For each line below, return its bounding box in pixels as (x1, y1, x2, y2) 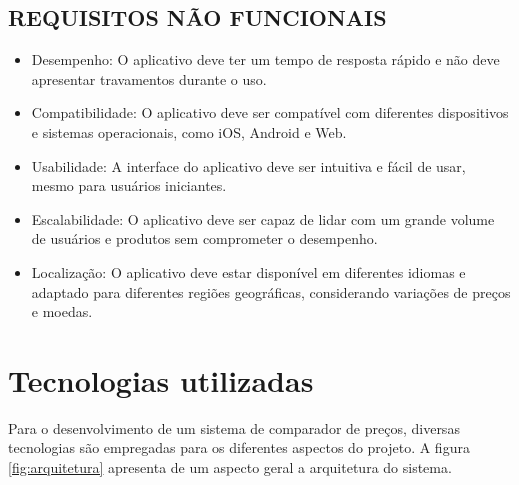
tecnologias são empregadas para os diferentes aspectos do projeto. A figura (8, 437, 470, 458)
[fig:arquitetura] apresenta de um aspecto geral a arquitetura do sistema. (8, 457, 452, 478)
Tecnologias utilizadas (8, 359, 314, 400)
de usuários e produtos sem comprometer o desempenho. (31, 228, 378, 249)
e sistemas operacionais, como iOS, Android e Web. (31, 121, 347, 142)
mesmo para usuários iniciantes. (31, 175, 227, 196)
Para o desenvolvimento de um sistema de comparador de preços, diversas (8, 417, 460, 438)
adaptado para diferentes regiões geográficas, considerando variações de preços (31, 281, 511, 302)
